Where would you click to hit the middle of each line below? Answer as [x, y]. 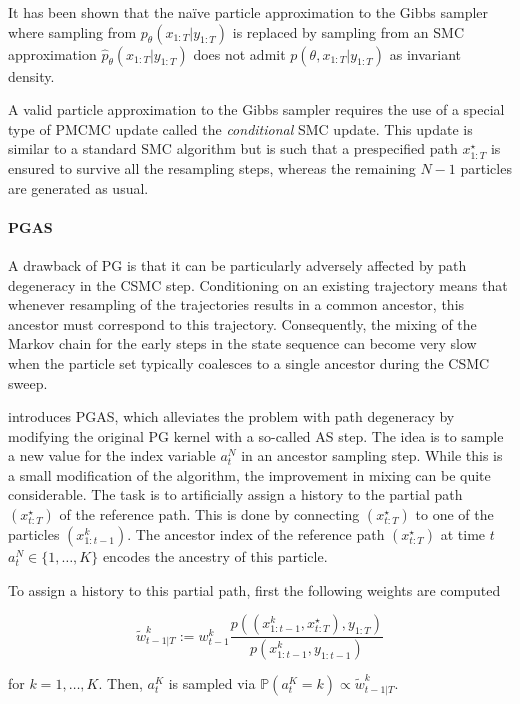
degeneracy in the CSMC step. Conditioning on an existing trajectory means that [258, 284]
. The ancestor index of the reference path [256, 534]
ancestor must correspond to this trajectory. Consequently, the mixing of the [242, 323]
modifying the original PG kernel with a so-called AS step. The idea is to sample [256, 435]
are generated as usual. [78, 187]
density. [31, 75]
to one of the [454, 514]
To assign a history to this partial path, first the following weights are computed [254, 589]
